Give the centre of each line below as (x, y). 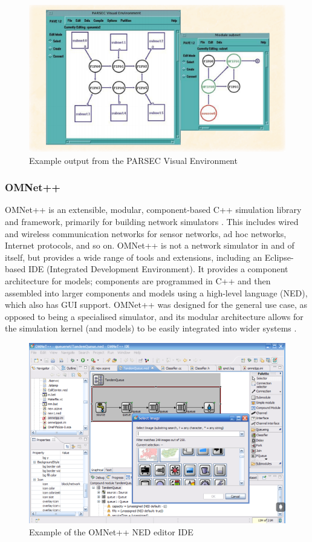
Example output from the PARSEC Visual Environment (133, 160)
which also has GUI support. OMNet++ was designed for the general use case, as (156, 305)
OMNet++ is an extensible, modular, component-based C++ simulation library (153, 210)
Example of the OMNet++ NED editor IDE (111, 531)
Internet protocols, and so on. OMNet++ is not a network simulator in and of (150, 245)
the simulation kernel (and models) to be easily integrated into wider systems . (151, 328)
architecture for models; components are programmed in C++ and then (138, 281)
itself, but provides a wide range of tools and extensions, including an (134, 257)
